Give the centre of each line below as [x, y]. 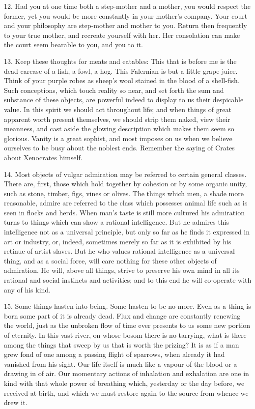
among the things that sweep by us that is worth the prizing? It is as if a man [122, 344]
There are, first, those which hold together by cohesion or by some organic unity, [126, 184]
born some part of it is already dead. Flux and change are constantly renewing [122, 315]
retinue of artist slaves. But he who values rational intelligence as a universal [119, 251]
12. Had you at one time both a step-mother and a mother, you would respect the [127, 6]
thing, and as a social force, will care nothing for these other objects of [110, 260]
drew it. [16, 402]
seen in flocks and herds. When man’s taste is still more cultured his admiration [124, 212]
